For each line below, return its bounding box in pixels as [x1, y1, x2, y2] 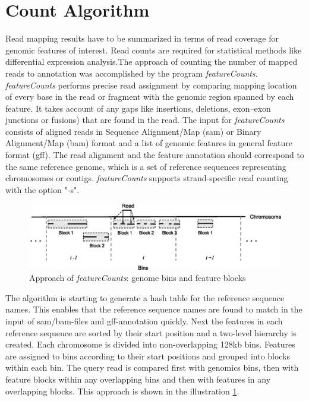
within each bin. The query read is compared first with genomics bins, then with [5, 361, 299, 374]
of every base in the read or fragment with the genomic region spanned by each [5, 90, 294, 103]
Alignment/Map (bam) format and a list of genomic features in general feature [5, 137, 292, 149]
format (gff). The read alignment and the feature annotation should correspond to [5, 149, 304, 161]
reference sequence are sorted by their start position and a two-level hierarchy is [5, 326, 297, 339]
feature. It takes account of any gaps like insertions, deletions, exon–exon [5, 102, 271, 114]
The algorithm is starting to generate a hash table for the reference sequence [5, 291, 285, 304]
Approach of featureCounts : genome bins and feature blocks [29, 271, 246, 284]
